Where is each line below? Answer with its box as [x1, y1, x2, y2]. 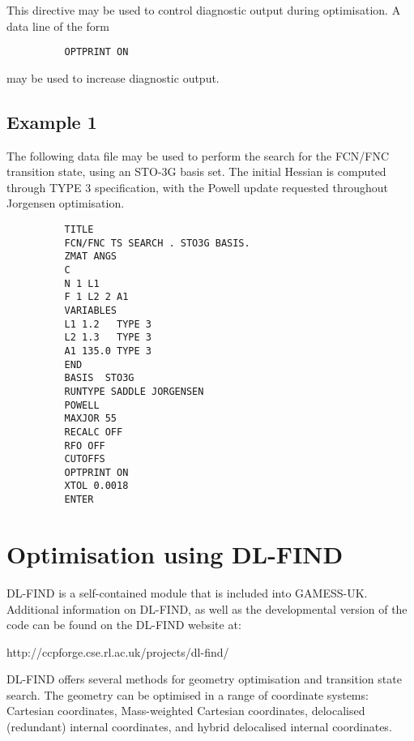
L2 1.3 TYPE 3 [64, 332, 152, 344]
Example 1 [6, 109, 97, 134]
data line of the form [6, 17, 109, 34]
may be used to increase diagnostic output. [6, 69, 220, 86]
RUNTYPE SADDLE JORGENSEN [64, 385, 204, 397]
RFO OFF [64, 439, 105, 452]
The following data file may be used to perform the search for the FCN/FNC [6, 147, 390, 164]
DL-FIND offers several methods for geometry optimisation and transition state [6, 670, 402, 687]
